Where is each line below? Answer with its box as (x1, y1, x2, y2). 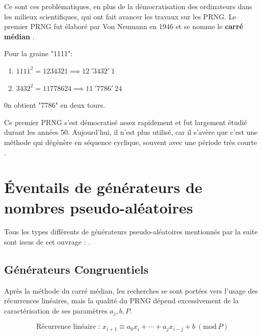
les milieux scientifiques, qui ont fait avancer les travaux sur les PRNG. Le (4, 11, 237, 21)
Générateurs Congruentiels (4, 261, 149, 277)
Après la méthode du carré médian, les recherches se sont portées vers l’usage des (4, 285, 258, 296)
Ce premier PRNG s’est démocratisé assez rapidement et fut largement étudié (4, 116, 247, 127)
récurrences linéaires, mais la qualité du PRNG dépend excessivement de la (4, 295, 239, 306)
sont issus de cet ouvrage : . (4, 236, 91, 247)
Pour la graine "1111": (4, 48, 73, 59)
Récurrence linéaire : (36, 323, 100, 331)
